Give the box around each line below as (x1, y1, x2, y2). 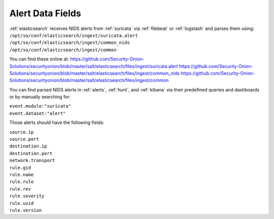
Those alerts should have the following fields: (9, 119, 105, 126)
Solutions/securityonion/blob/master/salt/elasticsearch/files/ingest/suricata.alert (9, 63, 178, 69)
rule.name (9, 172, 34, 177)
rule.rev (9, 186, 31, 192)
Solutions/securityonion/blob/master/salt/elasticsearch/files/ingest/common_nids (9, 70, 180, 76)
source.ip (9, 129, 34, 135)
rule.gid (9, 165, 31, 170)
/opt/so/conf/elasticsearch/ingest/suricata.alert (9, 33, 138, 38)
